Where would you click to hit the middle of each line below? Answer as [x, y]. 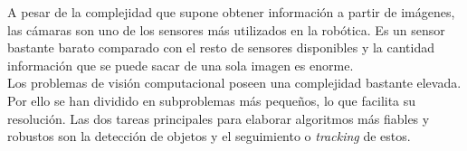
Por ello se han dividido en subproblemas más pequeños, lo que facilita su [212, 100]
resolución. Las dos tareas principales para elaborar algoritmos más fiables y [219, 118]
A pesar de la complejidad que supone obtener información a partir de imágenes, [231, 12]
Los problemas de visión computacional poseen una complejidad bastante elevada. [234, 83]
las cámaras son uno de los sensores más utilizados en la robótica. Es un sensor [226, 29]
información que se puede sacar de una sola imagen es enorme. [181, 65]
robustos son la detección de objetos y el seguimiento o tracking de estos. [209, 136]
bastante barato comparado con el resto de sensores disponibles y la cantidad [221, 47]
